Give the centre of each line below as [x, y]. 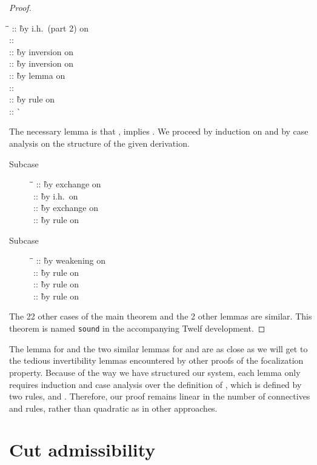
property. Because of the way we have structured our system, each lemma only [155, 372]
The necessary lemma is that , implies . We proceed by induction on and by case [159, 131]
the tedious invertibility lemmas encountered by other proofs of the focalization [156, 360]
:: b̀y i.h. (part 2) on [50, 28]
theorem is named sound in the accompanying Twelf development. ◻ [137, 328]
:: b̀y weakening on [71, 260]
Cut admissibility [82, 450]
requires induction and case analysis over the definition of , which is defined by [155, 384]
